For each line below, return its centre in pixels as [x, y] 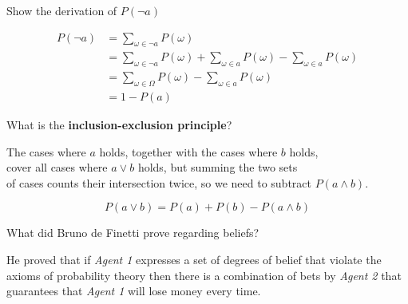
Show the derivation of [62, 10]
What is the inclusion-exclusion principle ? [119, 125]
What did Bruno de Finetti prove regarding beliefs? [133, 233]
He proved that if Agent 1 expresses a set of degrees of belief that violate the [194, 260]
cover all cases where [57, 167]
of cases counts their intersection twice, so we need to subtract [159, 182]
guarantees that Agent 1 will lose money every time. [134, 291]
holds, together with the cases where [188, 151]
